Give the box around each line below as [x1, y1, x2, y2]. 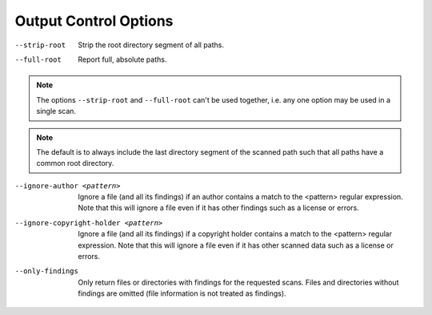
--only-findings [14, 267, 79, 276]
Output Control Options [14, 12, 174, 30]
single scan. [36, 107, 76, 116]
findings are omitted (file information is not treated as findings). [78, 289, 287, 298]
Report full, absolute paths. [78, 55, 167, 64]
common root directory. [36, 159, 114, 168]
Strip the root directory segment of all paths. [78, 40, 224, 50]
